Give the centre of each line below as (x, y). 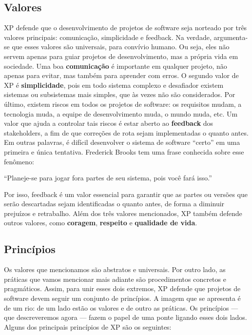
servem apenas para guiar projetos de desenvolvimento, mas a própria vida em (121, 56)
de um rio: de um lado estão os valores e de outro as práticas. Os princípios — (121, 307)
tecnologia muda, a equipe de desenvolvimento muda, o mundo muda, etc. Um (121, 113)
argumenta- (231, 37)
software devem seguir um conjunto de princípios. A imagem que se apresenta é (122, 298)
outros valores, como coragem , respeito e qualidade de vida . (101, 223)
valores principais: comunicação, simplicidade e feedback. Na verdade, (108, 37)
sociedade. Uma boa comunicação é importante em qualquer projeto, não (116, 66)
